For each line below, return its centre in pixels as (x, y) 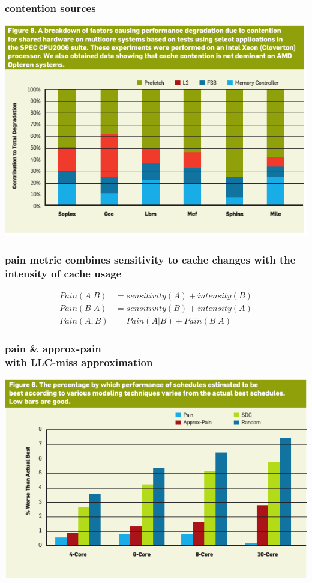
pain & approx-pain (53, 349)
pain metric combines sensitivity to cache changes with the (150, 259)
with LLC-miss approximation (79, 362)
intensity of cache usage (63, 273)
